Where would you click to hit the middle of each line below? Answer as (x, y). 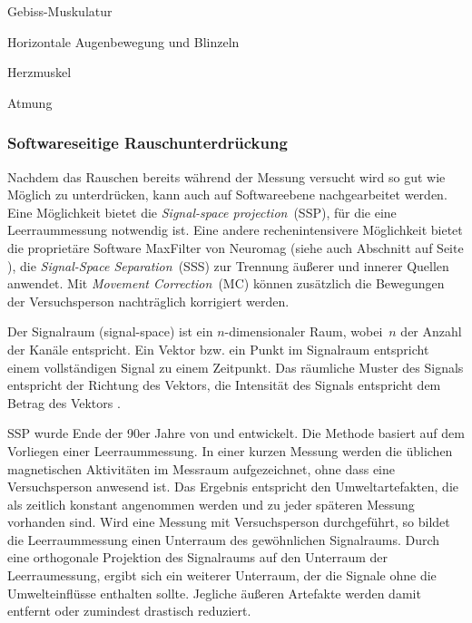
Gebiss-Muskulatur (60, 11)
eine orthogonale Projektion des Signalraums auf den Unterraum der (198, 557)
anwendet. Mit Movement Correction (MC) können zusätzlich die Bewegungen (226, 283)
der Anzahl (431, 331)
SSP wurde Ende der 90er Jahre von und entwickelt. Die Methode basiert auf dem (236, 433)
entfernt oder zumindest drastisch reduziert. (129, 611)
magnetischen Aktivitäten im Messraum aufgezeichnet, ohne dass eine (201, 468)
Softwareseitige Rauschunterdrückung (147, 143)
